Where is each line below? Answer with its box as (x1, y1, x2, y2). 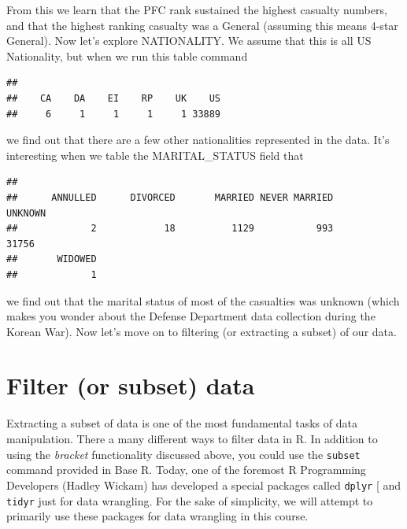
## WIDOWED (6, 253, 97, 265)
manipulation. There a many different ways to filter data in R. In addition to (6, 431, 378, 446)
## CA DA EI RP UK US (6, 92, 221, 104)
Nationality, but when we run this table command (6, 47, 248, 64)
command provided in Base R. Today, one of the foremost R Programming (6, 461, 366, 478)
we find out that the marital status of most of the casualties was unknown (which (6, 292, 400, 309)
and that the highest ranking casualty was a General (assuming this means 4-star (6, 17, 398, 33)
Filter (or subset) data (6, 369, 255, 401)
